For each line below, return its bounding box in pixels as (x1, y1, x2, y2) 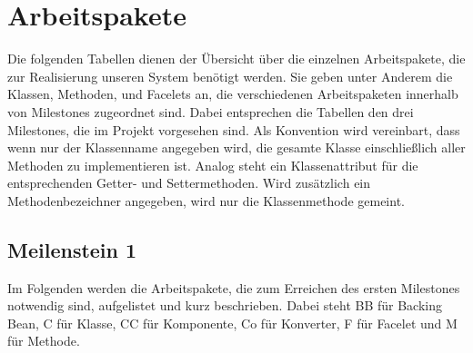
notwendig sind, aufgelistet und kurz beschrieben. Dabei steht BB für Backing (7, 296, 443, 315)
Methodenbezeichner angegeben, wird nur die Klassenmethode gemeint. (7, 191, 405, 210)
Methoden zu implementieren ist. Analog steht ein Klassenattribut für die (7, 155, 418, 174)
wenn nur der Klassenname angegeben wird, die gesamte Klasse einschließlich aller (7, 138, 466, 157)
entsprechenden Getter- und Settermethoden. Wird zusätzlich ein (7, 173, 371, 192)
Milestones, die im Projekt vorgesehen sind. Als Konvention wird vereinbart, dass (7, 120, 460, 139)
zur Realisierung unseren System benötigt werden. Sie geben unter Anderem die (7, 66, 453, 85)
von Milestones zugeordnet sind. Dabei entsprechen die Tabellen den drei (7, 102, 414, 121)
